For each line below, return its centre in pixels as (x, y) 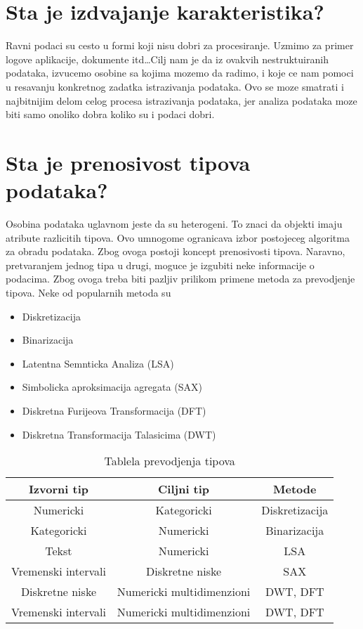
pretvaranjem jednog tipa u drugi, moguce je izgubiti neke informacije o (160, 265)
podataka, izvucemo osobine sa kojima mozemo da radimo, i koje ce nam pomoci (180, 73)
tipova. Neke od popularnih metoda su (88, 292)
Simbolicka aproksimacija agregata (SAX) (112, 387)
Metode (295, 489)
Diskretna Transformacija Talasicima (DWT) (119, 434)
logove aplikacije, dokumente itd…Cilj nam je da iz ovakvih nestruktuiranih (167, 59)
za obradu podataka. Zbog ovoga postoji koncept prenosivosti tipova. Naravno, (176, 251)
